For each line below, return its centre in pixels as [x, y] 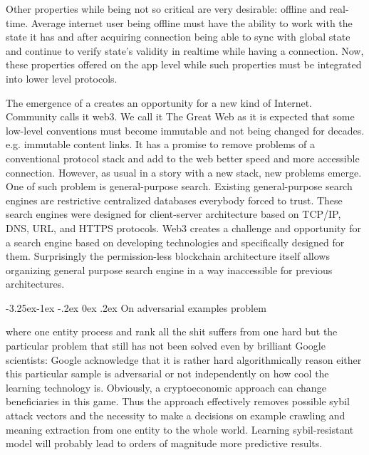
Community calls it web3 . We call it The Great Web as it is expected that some [180, 116]
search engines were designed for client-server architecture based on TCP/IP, [173, 214]
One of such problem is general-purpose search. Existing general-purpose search [179, 186]
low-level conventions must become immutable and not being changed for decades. [185, 130]
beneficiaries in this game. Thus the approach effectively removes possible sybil [178, 401]
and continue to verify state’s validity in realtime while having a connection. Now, [185, 50]
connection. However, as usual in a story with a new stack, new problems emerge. [184, 172]
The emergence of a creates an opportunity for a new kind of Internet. [159, 102]
